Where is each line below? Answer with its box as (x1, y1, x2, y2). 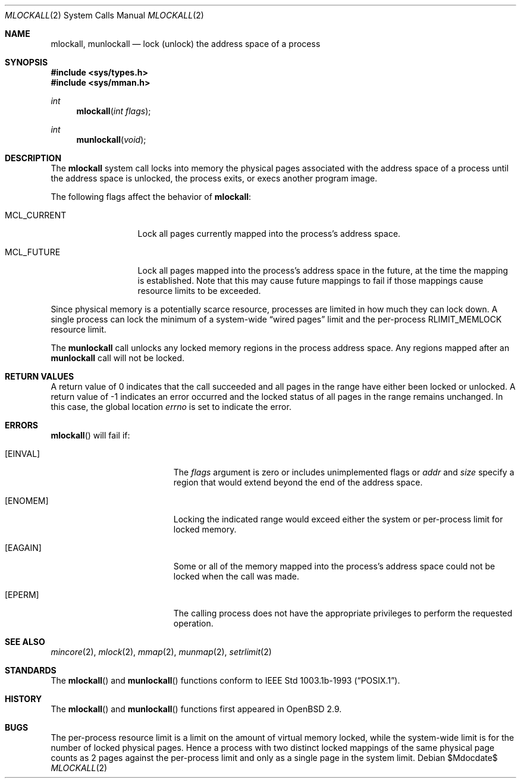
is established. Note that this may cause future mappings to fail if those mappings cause (137, 275, 484, 286)
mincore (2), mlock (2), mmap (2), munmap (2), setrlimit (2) (51, 647, 272, 657)
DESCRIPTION (5, 153, 62, 163)
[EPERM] (5, 590, 39, 600)
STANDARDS (5, 665, 57, 675)
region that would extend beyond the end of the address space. (173, 477, 423, 487)
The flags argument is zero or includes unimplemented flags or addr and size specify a (173, 467, 514, 477)
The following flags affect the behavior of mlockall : (51, 192, 252, 202)
